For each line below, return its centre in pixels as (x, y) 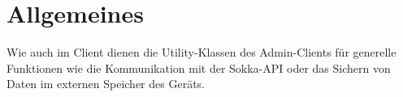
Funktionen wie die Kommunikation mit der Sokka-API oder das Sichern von (199, 67)
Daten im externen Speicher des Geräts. (106, 84)
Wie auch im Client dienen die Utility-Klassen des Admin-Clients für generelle (201, 52)
